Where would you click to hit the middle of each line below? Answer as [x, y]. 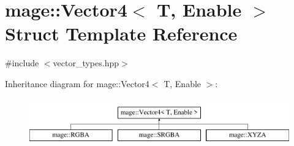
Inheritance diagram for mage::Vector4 [77, 83]
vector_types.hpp [86, 63]
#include [22, 63]
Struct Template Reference [121, 33]
